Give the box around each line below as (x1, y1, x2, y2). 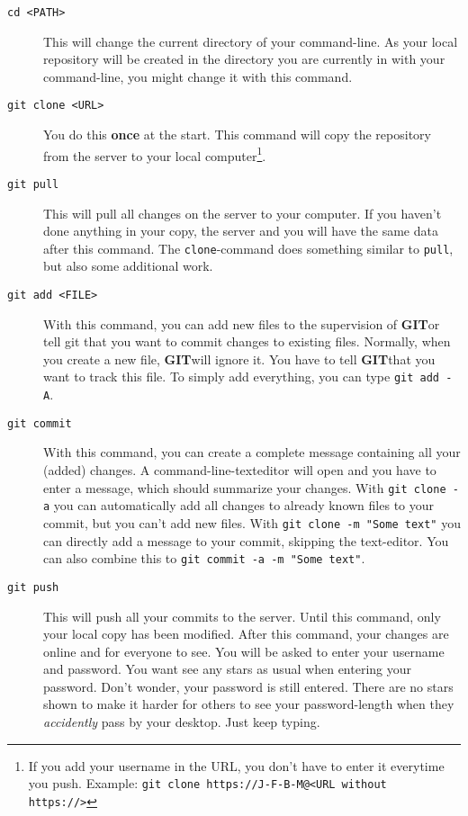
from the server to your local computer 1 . (43, 143, 266, 165)
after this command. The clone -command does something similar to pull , (43, 238, 454, 257)
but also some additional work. (43, 256, 213, 275)
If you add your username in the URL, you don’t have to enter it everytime (28, 756, 445, 775)
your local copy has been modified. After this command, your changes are (43, 624, 449, 643)
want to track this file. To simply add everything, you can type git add (43, 367, 440, 386)
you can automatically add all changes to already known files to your (53, 496, 435, 515)
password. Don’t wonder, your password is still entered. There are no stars (43, 677, 454, 695)
